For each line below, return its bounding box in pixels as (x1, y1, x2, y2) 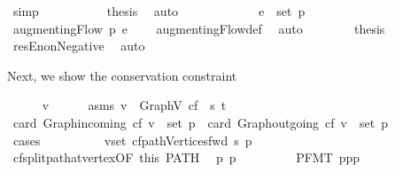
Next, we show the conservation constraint (7, 66, 237, 84)
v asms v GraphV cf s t (42, 96, 227, 114)
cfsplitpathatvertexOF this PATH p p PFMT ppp (12, 148, 360, 167)
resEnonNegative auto (12, 36, 145, 55)
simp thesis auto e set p (12, 2, 306, 20)
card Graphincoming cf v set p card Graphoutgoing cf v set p (12, 113, 388, 131)
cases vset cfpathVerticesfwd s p (12, 130, 252, 149)
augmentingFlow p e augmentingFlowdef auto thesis (12, 19, 385, 37)
